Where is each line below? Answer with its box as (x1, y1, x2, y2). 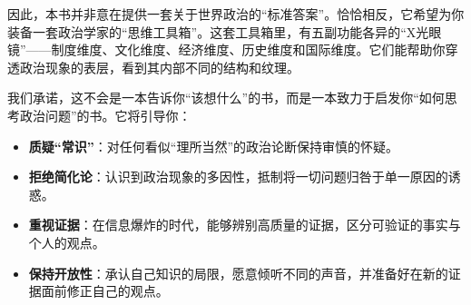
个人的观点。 (28, 232, 105, 251)
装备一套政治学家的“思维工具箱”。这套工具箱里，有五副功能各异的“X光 (7, 22, 429, 41)
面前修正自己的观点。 (41, 281, 169, 300)
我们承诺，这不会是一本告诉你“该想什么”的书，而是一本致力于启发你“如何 (7, 88, 445, 107)
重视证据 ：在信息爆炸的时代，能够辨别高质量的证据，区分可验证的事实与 (28, 215, 461, 234)
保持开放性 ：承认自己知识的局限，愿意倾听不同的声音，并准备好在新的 (28, 263, 448, 282)
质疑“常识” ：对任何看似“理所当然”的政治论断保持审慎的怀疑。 (28, 136, 399, 155)
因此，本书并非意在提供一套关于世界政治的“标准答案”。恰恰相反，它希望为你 (7, 5, 465, 23)
